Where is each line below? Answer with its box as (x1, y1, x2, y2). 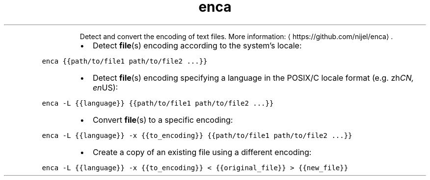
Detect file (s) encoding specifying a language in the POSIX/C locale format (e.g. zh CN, (92, 72, 414, 83)
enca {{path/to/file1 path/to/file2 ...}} (42, 57, 208, 65)
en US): (92, 82, 118, 92)
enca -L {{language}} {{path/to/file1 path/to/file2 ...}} (42, 99, 274, 107)
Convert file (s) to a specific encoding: (92, 114, 233, 125)
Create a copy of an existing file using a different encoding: (92, 147, 312, 157)
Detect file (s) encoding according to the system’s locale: (92, 40, 302, 50)
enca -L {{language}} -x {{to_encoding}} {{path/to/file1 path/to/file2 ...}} (42, 131, 352, 139)
